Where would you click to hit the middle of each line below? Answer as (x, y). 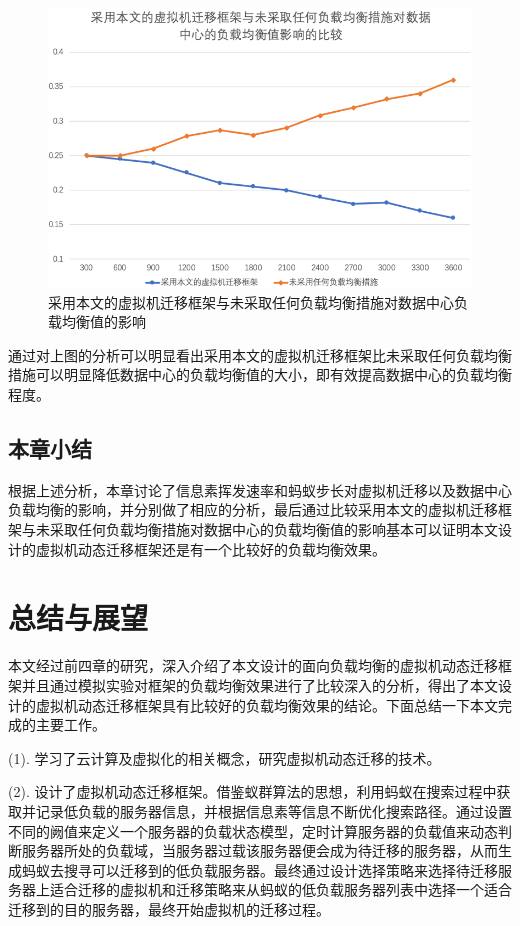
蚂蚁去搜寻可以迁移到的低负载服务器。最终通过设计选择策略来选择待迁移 (259, 869)
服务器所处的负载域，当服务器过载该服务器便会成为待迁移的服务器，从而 (259, 850)
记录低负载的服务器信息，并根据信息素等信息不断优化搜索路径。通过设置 (273, 810)
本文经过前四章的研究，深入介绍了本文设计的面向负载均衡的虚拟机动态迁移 (253, 665)
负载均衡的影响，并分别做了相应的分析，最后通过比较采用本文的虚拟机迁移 (253, 509)
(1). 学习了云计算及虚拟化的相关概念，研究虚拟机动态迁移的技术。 (224, 757)
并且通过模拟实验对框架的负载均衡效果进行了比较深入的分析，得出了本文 (259, 684)
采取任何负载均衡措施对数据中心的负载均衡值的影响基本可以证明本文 (273, 529)
